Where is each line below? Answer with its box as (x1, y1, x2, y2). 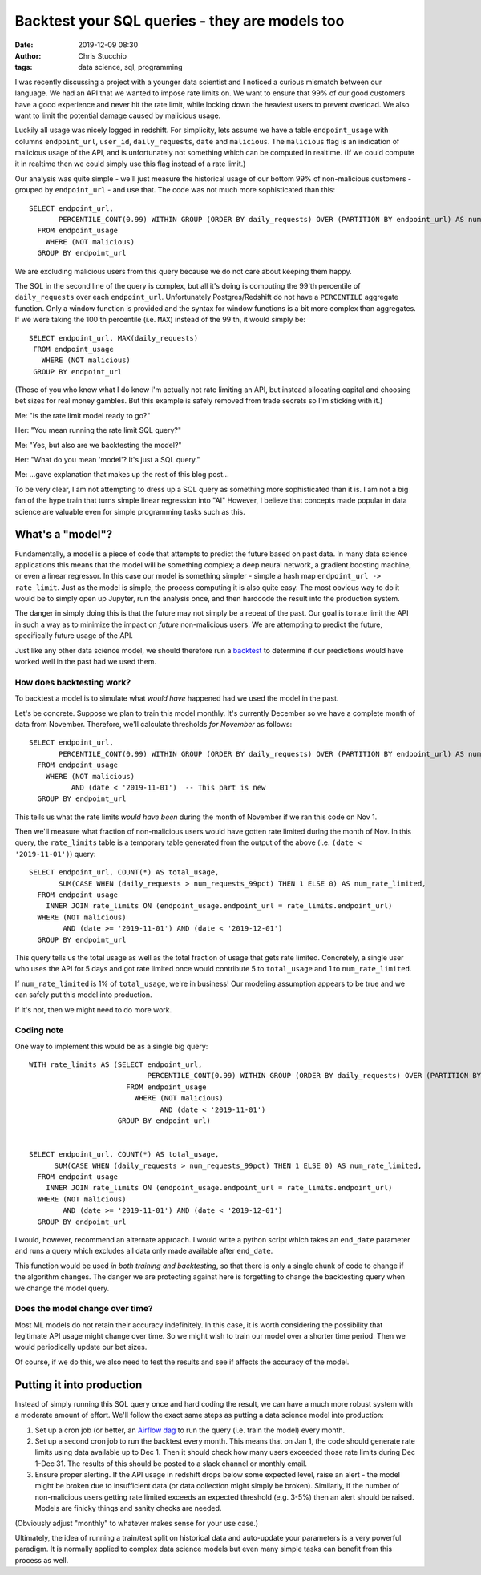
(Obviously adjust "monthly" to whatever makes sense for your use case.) (14, 1518, 259, 1528)
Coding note (14, 1024, 64, 1036)
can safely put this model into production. (14, 990, 152, 1000)
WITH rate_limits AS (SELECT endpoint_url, (29, 1060, 203, 1069)
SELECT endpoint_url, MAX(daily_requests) (29, 333, 199, 342)
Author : (14, 50, 42, 60)
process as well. (14, 1555, 69, 1565)
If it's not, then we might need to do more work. (14, 1004, 172, 1014)
